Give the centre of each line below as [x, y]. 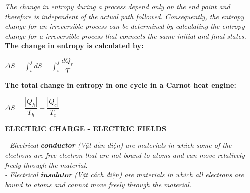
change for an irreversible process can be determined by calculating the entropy [125, 26]
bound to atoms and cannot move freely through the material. [98, 184]
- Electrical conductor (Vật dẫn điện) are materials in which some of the [118, 145]
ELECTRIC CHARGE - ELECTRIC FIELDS [85, 128]
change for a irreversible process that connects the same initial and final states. [126, 35]
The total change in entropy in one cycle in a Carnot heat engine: [120, 84]
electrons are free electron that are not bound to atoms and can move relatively [125, 155]
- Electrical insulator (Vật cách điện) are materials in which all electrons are [124, 175]
